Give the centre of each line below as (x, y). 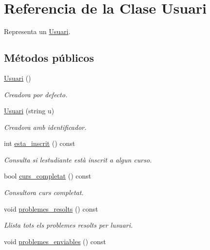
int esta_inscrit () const (40, 143)
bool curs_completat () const (48, 176)
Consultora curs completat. (44, 192)
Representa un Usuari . (37, 31)
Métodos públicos (49, 58)
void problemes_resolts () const (51, 208)
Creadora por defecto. (36, 94)
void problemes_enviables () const (55, 241)
